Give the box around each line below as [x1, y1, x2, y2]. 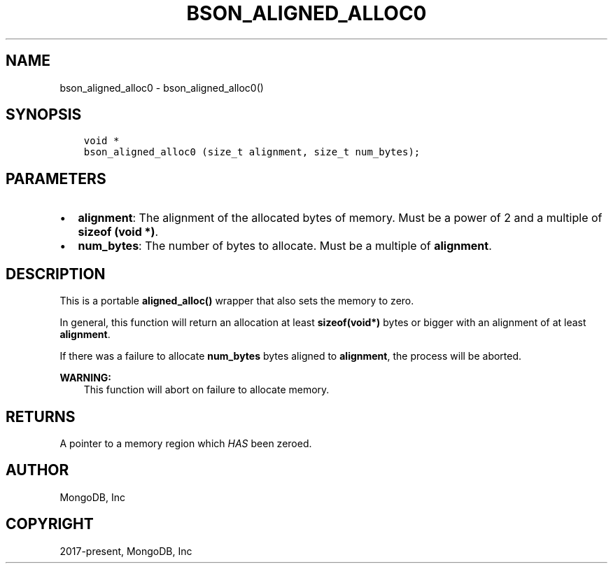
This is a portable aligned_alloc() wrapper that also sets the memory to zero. [59, 295, 414, 307]
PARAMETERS [6, 169, 106, 188]
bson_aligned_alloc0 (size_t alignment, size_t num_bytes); [83, 146, 421, 158]
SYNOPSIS [6, 106, 82, 124]
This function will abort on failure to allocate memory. [83, 384, 330, 396]
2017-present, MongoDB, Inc [59, 545, 192, 557]
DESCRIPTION [6, 265, 106, 283]
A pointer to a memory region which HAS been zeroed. [59, 437, 312, 449]
